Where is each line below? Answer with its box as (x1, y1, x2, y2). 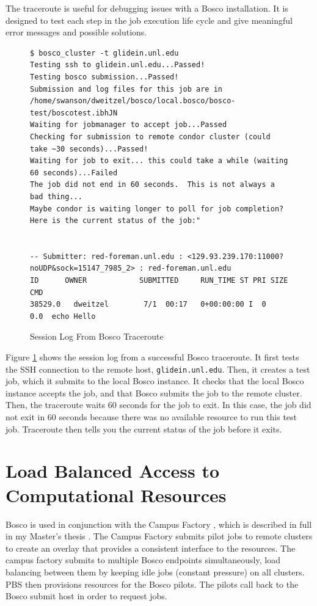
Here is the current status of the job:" (30, 216, 201, 225)
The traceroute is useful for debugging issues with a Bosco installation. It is (5, 2, 288, 14)
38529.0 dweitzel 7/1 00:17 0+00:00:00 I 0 (30, 300, 266, 309)
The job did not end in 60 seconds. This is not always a (30, 180, 275, 189)
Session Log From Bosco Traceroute (30, 330, 164, 343)
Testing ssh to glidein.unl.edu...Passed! (30, 60, 205, 70)
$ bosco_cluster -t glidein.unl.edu (30, 48, 179, 57)
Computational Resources (5, 482, 227, 507)
